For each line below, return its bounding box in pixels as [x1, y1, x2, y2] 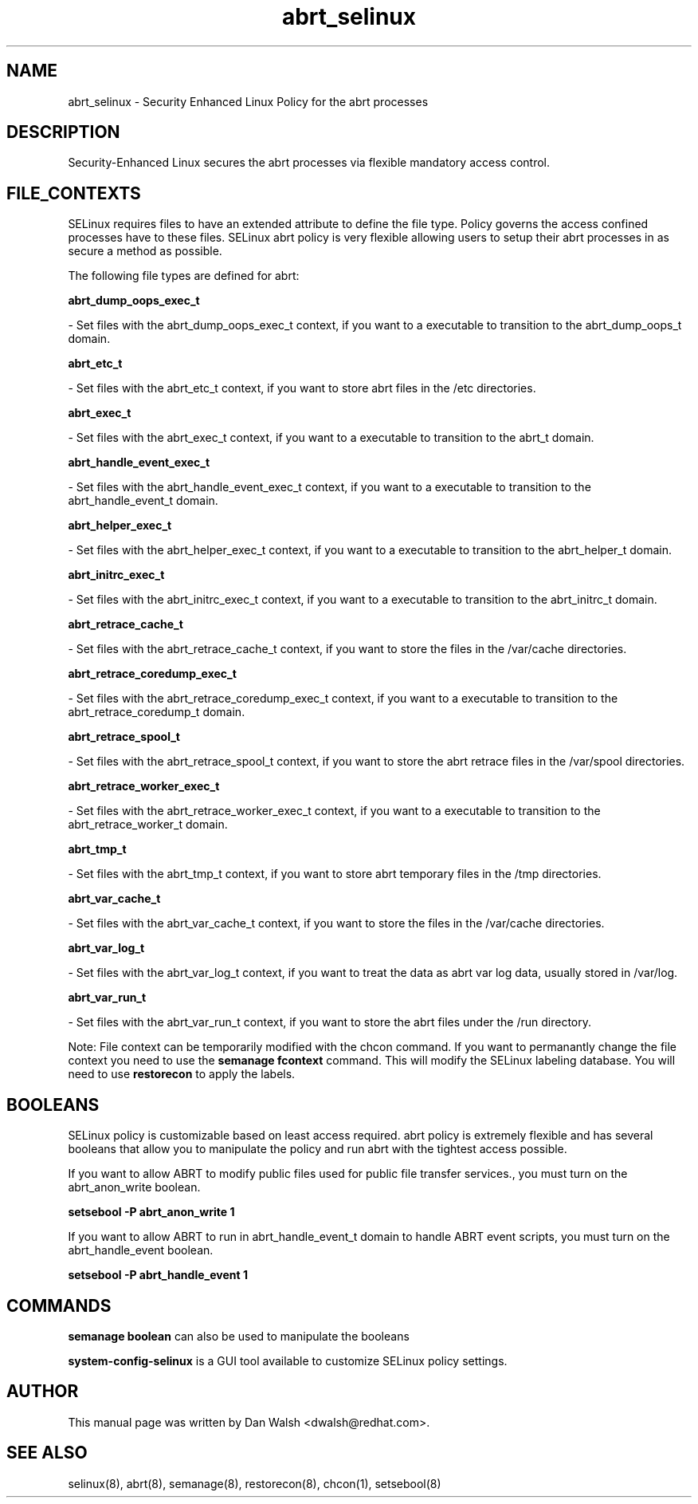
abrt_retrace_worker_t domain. [68, 817, 228, 832]
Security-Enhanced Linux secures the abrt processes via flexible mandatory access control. [68, 156, 550, 170]
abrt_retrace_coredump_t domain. [68, 705, 245, 719]
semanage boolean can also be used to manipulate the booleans [68, 1329, 410, 1343]
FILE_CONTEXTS [6, 183, 141, 203]
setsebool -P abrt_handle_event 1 [68, 1268, 248, 1282]
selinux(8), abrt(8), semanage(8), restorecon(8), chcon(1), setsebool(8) [68, 1476, 441, 1490]
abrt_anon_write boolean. [68, 1180, 201, 1195]
